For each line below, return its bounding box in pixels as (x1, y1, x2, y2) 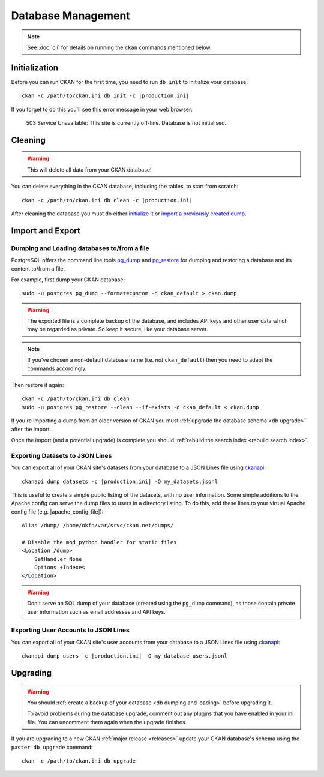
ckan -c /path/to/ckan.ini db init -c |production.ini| (22, 92, 190, 99)
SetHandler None (34, 556, 82, 562)
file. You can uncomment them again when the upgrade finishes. (27, 718, 187, 725)
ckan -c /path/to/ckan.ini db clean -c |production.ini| (22, 197, 193, 203)
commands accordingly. (27, 365, 87, 372)
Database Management (11, 9, 130, 22)
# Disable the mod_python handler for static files (22, 539, 177, 545)
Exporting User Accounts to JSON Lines (11, 626, 130, 634)
